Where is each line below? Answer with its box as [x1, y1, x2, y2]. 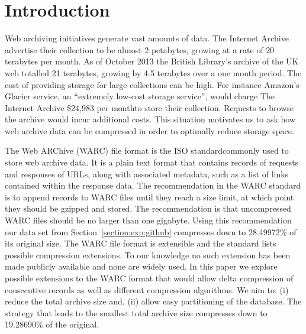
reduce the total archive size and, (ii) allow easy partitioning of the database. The [5, 295, 302, 307]
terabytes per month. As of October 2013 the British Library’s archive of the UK [5, 55, 299, 67]
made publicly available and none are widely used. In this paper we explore [5, 260, 278, 273]
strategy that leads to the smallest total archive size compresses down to [5, 306, 268, 319]
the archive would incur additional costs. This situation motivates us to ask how [5, 113, 295, 125]
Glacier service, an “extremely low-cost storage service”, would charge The [5, 90, 275, 102]
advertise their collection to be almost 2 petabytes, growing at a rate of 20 [5, 43, 275, 56]
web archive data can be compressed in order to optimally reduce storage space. [5, 124, 294, 137]
